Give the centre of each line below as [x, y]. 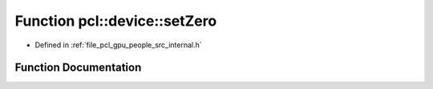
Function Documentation [78, 68]
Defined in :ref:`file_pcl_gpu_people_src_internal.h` [118, 45]
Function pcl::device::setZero [116, 21]
